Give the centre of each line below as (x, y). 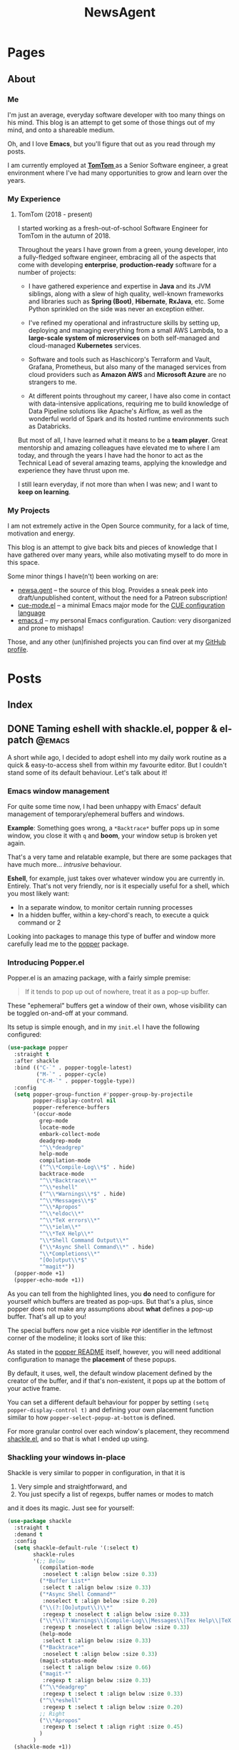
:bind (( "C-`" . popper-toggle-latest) (73, 1068)
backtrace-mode (61, 1174)
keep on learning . (44, 492)
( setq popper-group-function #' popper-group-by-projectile (103, 1094)
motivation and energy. (41, 533)
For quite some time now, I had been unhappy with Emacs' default (104, 807)
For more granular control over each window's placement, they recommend (118, 1431)
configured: (24, 1035)
